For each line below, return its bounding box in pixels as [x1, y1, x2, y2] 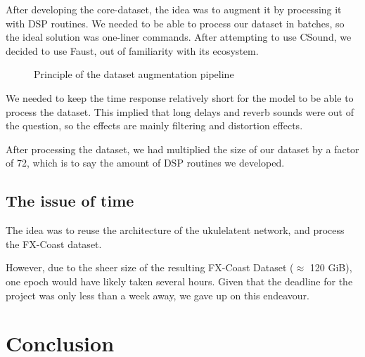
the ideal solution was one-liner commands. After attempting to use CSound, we [6, 30, 352, 44]
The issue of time [6, 190, 134, 212]
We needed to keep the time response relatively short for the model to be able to [6, 90, 354, 105]
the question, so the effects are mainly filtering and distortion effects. [6, 118, 303, 133]
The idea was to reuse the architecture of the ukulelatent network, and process [6, 223, 345, 238]
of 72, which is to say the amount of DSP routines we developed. [6, 155, 285, 170]
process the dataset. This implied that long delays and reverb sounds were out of [6, 104, 354, 119]
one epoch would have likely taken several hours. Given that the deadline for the [6, 273, 353, 288]
